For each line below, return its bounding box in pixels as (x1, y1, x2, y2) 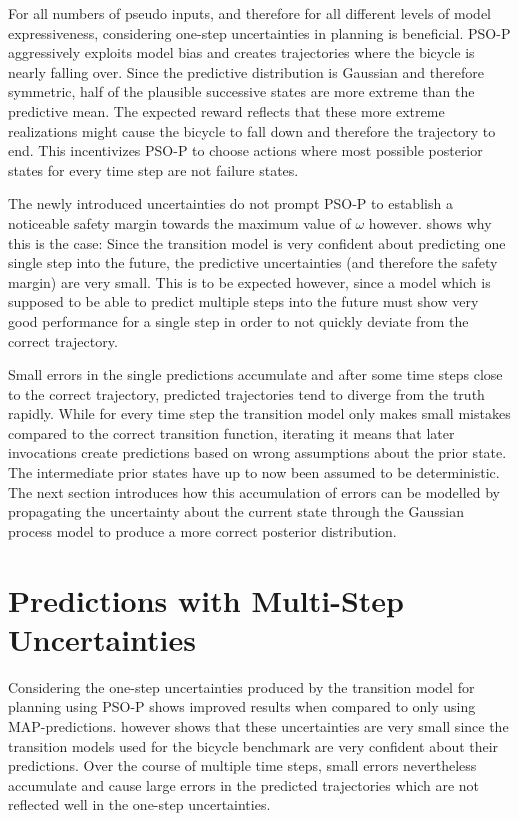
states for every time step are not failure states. (8, 159, 299, 180)
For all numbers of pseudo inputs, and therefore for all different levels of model (8, 3, 491, 23)
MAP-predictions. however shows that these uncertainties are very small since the (8, 715, 509, 736)
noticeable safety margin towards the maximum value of (8, 212, 351, 233)
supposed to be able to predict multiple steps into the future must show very (8, 291, 479, 312)
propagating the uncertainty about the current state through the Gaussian (8, 501, 464, 522)
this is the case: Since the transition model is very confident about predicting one (8, 232, 506, 253)
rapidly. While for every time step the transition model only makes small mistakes (8, 403, 511, 424)
